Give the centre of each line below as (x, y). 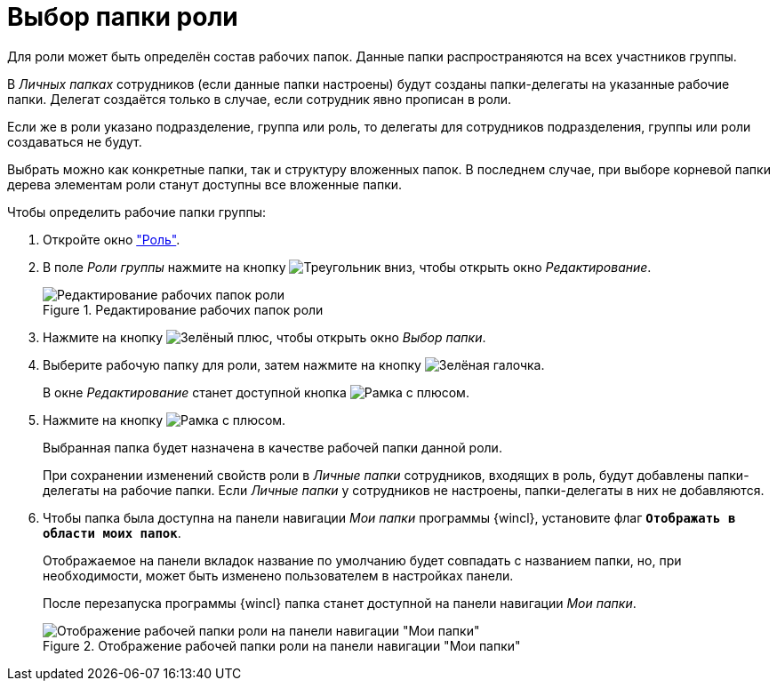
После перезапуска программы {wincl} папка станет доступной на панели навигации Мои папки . (340, 603)
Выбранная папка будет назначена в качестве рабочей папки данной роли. (272, 447)
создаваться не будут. (75, 141)
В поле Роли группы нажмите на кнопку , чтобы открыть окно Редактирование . (347, 267)
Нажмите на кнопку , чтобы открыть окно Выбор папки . (264, 337)
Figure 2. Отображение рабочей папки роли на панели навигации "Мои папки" (282, 645)
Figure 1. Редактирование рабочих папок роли (183, 309)
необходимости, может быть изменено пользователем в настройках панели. (278, 575)
